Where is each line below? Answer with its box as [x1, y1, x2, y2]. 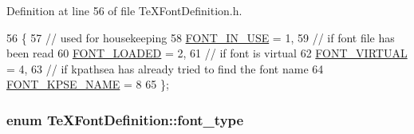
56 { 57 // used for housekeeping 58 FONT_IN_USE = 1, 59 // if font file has [6, 29, 395, 45]
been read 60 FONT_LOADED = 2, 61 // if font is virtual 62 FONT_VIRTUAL [6, 45, 408, 61]
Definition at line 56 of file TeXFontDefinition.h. [6, 2, 242, 18]
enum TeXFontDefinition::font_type [6, 109, 244, 129]
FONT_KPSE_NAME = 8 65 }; [6, 76, 169, 93]
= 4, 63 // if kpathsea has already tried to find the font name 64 [6, 60, 324, 77]
